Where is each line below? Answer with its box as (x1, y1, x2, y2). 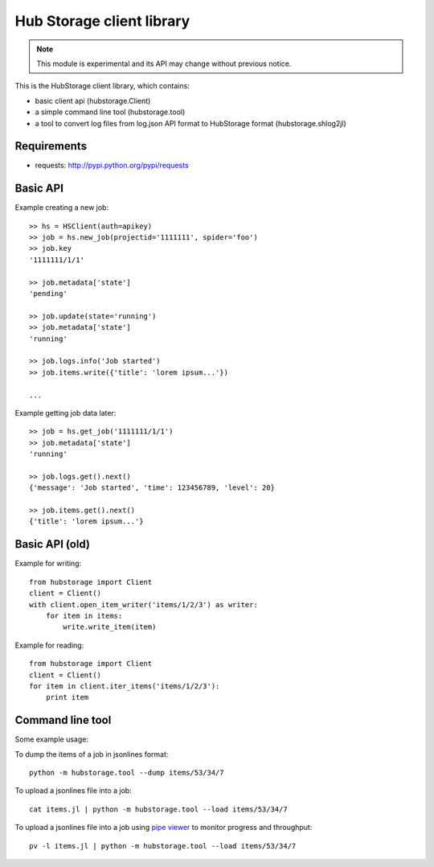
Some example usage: (14, 734, 88, 744)
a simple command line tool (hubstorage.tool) (35, 107, 186, 117)
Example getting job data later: (14, 408, 117, 417)
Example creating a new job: (14, 203, 108, 212)
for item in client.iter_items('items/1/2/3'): (29, 681, 220, 691)
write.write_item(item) (63, 623, 157, 631)
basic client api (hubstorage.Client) (35, 96, 151, 105)
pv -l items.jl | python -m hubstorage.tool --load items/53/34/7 (29, 841, 297, 850)
